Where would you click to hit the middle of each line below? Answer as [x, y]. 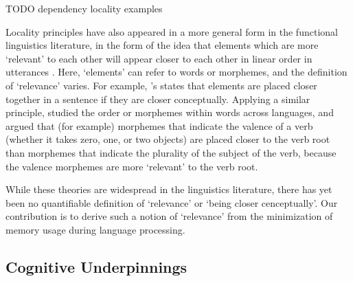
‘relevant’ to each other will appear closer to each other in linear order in [159, 58]
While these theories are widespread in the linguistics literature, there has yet [169, 189]
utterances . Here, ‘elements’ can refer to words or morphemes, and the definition [176, 72]
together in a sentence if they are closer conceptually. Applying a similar [158, 99]
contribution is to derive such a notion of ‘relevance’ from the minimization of [169, 216]
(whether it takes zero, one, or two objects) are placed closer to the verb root [168, 139]
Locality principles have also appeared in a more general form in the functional [172, 31]
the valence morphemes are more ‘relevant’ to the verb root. [132, 166]
